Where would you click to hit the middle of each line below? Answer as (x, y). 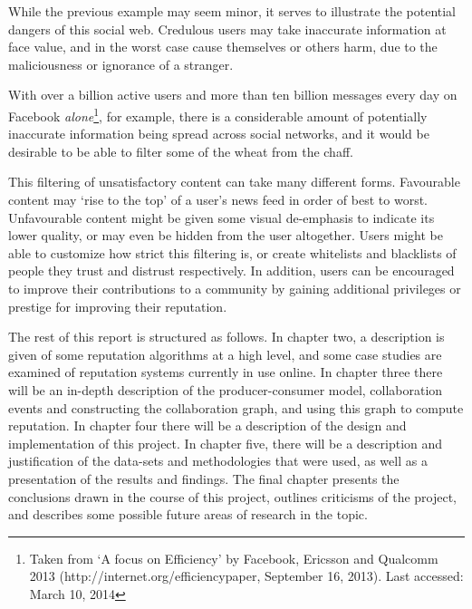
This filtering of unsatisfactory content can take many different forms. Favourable (234, 182)
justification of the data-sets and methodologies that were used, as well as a (218, 461)
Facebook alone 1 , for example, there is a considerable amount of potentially (218, 114)
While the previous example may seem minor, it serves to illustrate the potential (232, 11)
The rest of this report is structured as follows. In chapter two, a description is (226, 337)
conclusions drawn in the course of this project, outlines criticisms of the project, (233, 496)
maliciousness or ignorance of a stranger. (121, 64)
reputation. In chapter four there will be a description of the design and (207, 425)
